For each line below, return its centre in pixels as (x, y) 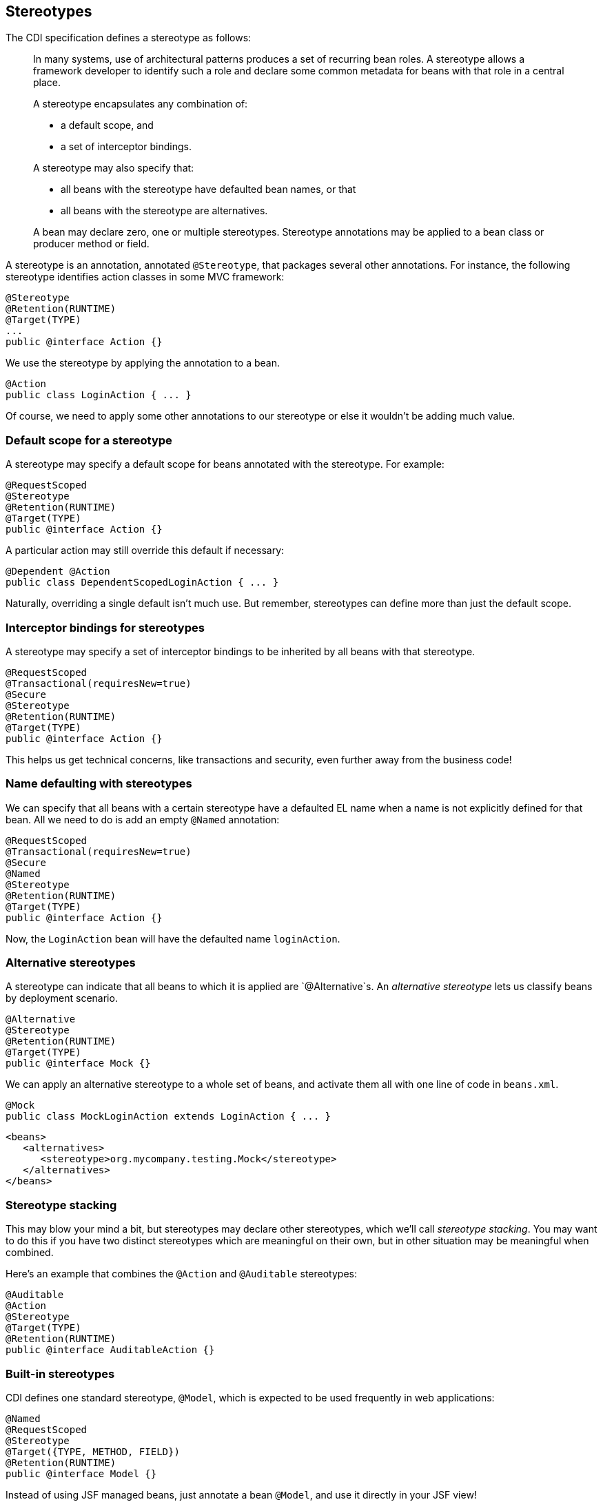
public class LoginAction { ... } (99, 395)
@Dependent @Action (58, 572)
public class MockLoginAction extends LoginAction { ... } (168, 1117)
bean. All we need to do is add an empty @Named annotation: (143, 819)
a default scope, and (107, 125)
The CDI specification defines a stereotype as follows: (129, 38)
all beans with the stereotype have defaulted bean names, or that (208, 189)
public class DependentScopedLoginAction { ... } (142, 583)
